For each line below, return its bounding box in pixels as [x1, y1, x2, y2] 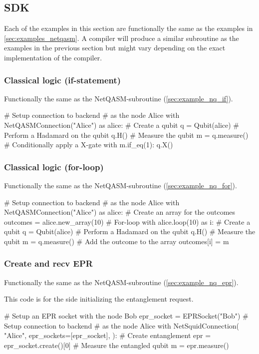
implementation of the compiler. [4, 52, 102, 62]
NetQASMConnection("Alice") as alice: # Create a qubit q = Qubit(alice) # [4, 119, 240, 130]
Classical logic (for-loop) [4, 160, 104, 173]
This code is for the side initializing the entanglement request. [4, 294, 194, 304]
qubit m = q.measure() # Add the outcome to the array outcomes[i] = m [4, 236, 229, 246]
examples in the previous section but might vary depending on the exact [4, 42, 226, 53]
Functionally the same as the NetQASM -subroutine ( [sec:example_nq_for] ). [4, 180, 237, 190]
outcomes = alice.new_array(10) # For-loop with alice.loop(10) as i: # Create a [4, 216, 251, 227]
